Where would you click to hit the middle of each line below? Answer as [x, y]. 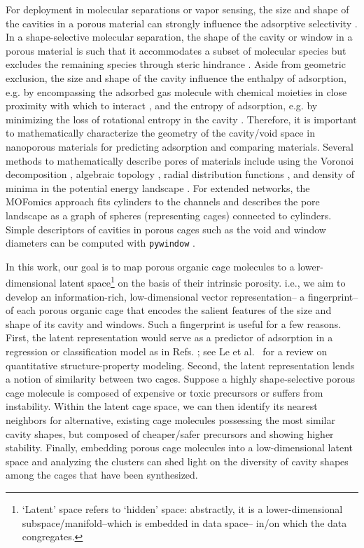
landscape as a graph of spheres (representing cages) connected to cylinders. [169, 215]
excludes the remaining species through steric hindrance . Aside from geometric [176, 64]
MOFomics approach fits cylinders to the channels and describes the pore [163, 201]
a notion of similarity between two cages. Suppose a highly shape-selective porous [181, 379]
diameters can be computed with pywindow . [100, 243]
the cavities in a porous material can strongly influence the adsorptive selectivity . [182, 23]
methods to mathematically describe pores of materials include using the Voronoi [180, 160]
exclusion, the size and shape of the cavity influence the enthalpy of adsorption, [176, 77]
